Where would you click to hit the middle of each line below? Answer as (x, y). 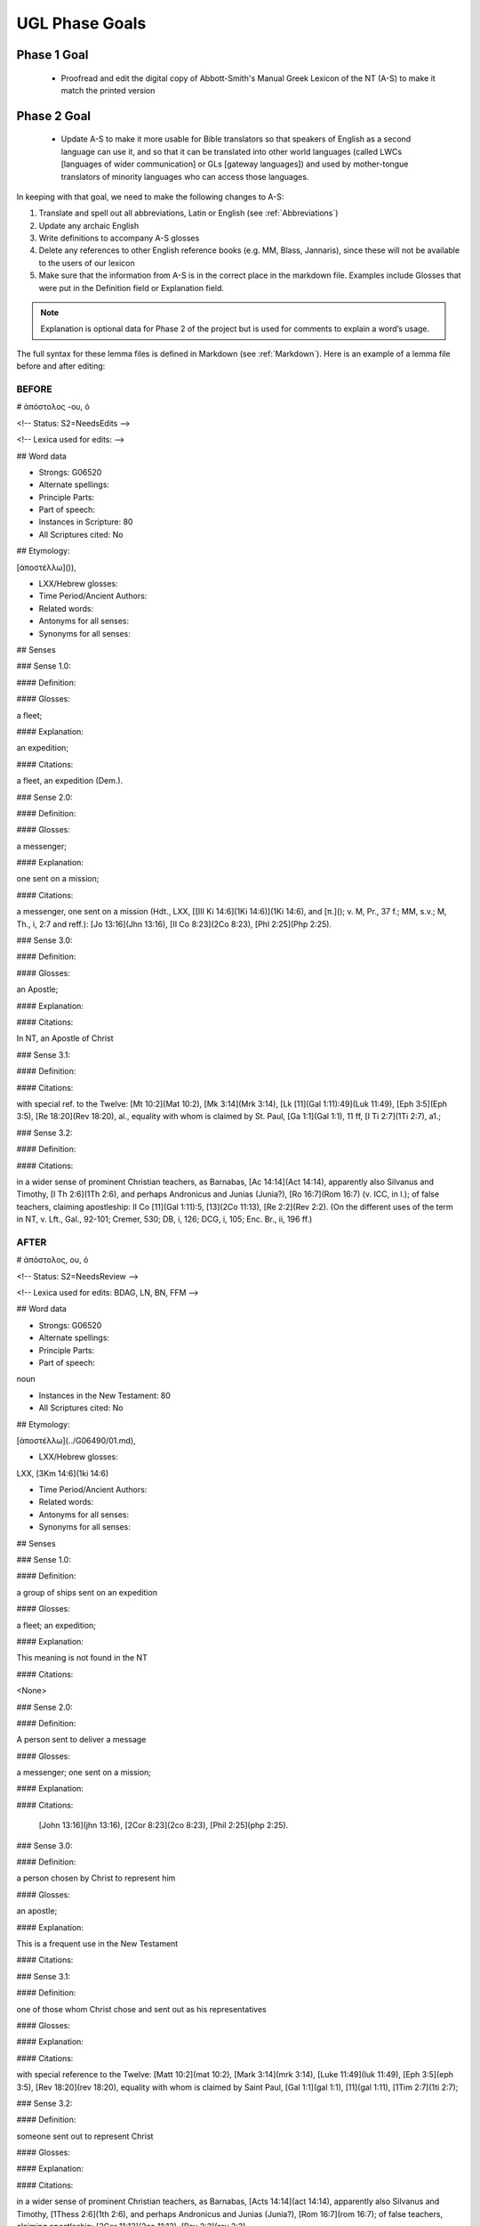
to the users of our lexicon (87, 263)
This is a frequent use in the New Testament (97, 1944)
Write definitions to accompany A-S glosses (119, 238)
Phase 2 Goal (54, 116)
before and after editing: (61, 366)
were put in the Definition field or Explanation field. (132, 288)
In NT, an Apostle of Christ (65, 1038)
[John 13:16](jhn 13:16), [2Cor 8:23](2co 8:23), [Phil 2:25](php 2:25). (164, 1825)
